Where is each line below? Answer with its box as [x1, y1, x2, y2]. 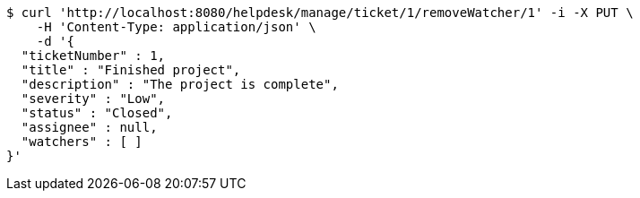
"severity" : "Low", [21, 91, 166, 106]
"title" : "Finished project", [21, 63, 241, 77]
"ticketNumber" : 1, [21, 48, 166, 63]
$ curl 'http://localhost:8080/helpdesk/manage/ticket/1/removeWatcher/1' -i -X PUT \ [6, 5, 634, 20]
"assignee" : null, [21, 120, 158, 134]
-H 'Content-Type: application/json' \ [36, 20, 316, 34]
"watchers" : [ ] [21, 134, 143, 149]
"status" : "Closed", [21, 106, 173, 120]
